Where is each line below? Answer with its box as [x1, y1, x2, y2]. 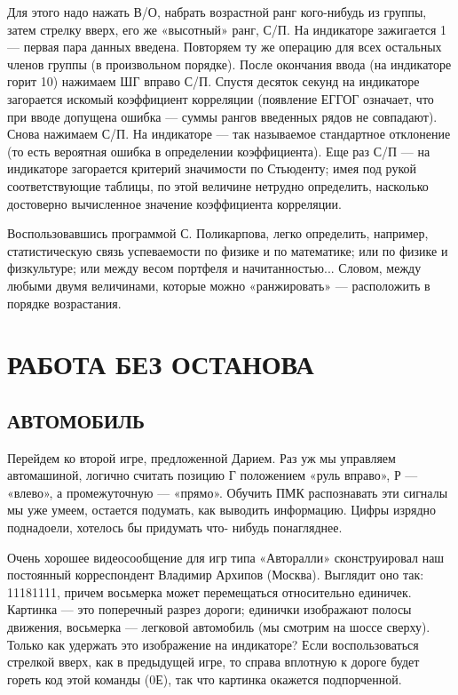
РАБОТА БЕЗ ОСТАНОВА [7, 346, 314, 382]
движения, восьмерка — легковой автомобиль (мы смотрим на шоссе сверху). [7, 618, 430, 636]
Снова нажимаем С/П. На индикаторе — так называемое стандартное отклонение [7, 124, 451, 143]
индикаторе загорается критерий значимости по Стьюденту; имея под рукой [7, 159, 417, 178]
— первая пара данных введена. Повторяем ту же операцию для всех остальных [7, 37, 442, 56]
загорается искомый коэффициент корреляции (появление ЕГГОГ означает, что [7, 89, 434, 108]
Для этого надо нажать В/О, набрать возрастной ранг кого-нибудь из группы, [7, 3, 427, 20]
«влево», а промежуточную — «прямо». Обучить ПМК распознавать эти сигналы [7, 483, 448, 501]
